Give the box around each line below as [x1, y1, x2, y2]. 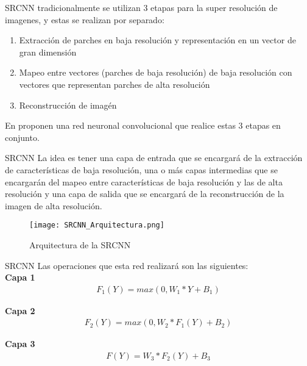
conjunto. [5, 131, 40, 143]
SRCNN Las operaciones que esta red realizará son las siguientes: [5, 259, 249, 271]
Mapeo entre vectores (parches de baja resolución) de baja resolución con [19, 66, 292, 79]
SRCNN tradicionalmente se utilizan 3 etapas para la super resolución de [5, 1, 278, 13]
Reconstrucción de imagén [19, 98, 117, 111]
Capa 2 [5, 304, 35, 317]
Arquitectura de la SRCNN [29, 238, 131, 251]
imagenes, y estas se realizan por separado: [5, 13, 164, 26]
